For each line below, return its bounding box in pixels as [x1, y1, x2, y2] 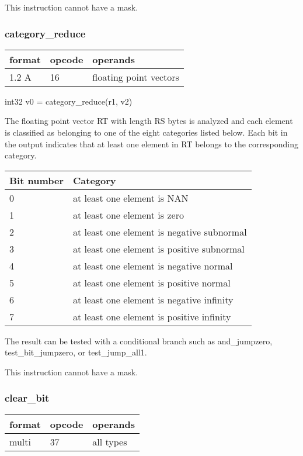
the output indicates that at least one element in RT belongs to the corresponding [5, 137, 299, 150]
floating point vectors [92, 70, 179, 84]
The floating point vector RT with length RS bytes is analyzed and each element [5, 115, 293, 127]
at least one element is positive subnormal [72, 241, 245, 255]
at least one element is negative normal [72, 258, 233, 272]
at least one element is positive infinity [72, 309, 231, 323]
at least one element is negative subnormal [72, 224, 247, 239]
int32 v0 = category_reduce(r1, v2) [5, 95, 133, 107]
